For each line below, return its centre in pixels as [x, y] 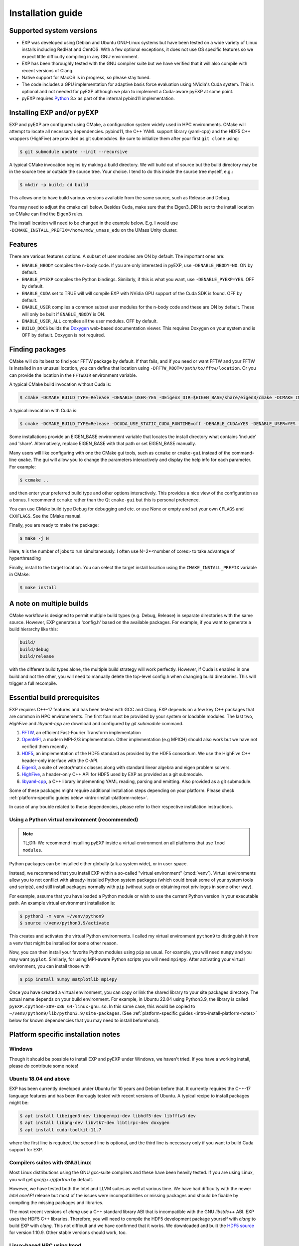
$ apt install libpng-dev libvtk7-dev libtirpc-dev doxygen [95, 1123]
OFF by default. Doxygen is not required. [63, 335]
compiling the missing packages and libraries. [56, 1202]
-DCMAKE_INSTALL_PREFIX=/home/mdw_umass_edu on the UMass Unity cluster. [93, 230]
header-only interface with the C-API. [60, 761]
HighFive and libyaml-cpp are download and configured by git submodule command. [96, 723]
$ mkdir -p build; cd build [54, 185]
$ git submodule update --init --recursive [74, 152]
